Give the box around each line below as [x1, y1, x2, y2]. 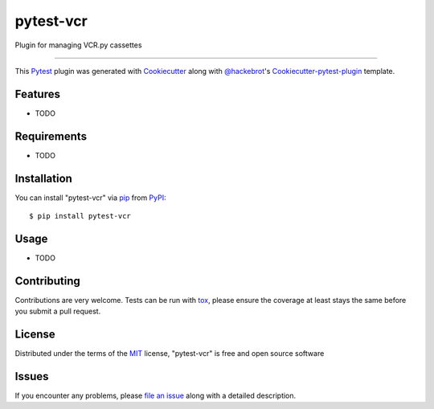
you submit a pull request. [14, 306, 101, 317]
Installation [14, 171, 72, 185]
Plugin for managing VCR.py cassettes [14, 40, 142, 50]
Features [14, 87, 60, 100]
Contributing [14, 274, 80, 288]
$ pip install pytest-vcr [29, 211, 132, 221]
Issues [14, 370, 49, 383]
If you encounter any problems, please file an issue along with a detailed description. [14, 391, 297, 401]
